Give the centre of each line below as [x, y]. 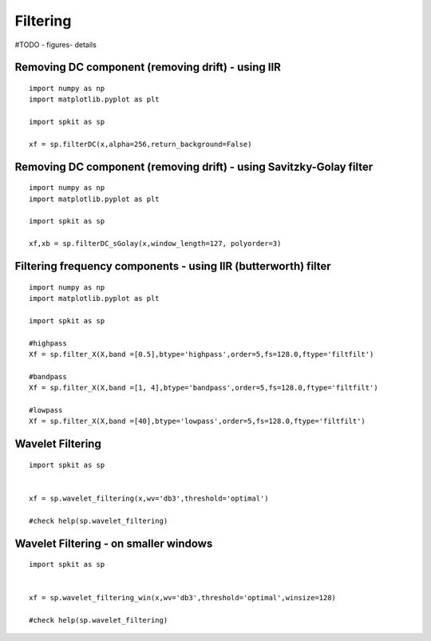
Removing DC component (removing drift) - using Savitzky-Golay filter [194, 166]
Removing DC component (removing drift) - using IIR [148, 67]
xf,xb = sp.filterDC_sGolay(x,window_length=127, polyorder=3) [155, 244]
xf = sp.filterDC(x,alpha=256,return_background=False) [140, 144]
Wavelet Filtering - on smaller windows [114, 543]
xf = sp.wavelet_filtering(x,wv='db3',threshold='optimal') [149, 498]
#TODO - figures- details [56, 45]
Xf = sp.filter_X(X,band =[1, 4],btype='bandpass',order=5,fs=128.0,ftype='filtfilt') [204, 388]
